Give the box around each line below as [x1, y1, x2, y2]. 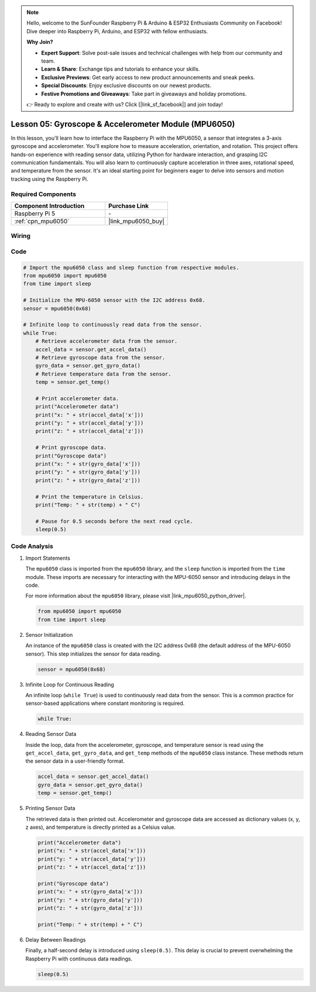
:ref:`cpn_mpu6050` [14, 217, 70, 225]
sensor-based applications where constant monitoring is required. [25, 700, 185, 707]
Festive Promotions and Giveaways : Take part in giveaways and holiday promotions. [41, 90, 247, 97]
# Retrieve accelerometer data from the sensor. [35, 338, 178, 345]
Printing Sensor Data [25, 805, 75, 812]
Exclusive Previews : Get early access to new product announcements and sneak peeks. [41, 74, 255, 81]
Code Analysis [11, 542, 54, 550]
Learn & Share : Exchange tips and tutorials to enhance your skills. [41, 66, 200, 73]
